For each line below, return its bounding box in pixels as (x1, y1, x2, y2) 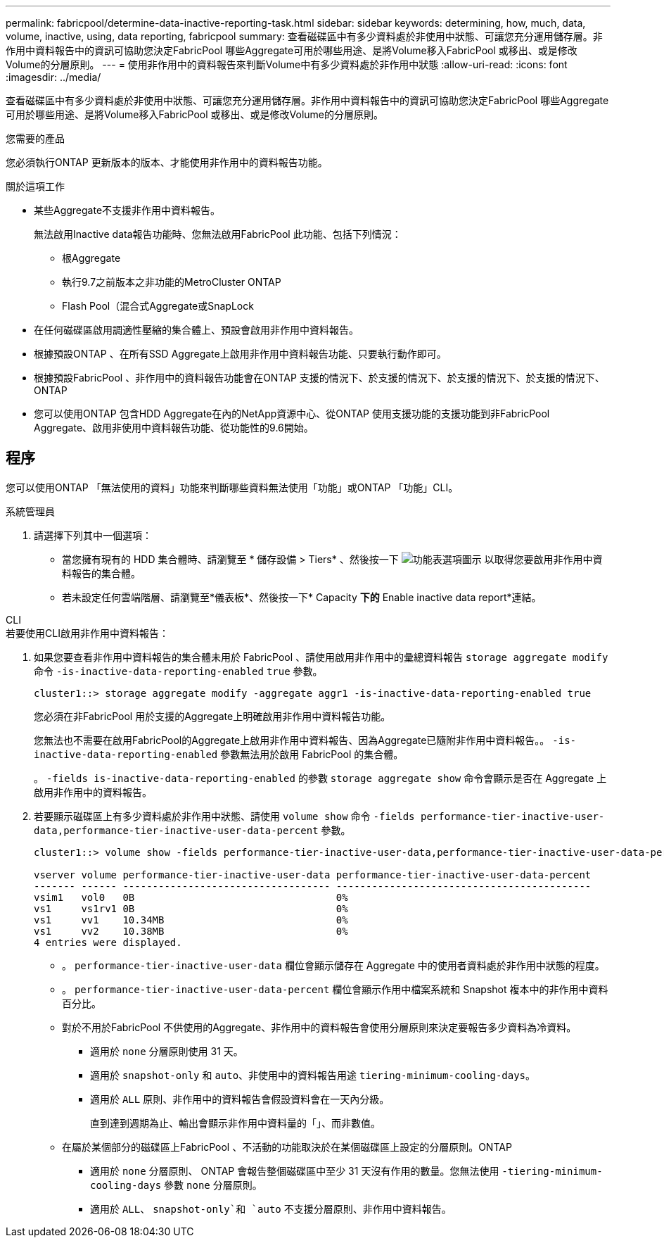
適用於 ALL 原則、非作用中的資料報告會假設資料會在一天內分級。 (90, 1092, 390, 1105)
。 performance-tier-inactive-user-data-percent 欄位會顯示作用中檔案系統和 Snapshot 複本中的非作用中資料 (62, 983, 608, 995)
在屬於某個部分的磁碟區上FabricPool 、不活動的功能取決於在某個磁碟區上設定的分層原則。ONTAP (62, 1140, 512, 1153)
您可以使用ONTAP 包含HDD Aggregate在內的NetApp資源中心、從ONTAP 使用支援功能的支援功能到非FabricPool (34, 408, 550, 419)
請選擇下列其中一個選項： (34, 529, 152, 541)
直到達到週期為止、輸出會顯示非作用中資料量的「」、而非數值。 (90, 1116, 381, 1129)
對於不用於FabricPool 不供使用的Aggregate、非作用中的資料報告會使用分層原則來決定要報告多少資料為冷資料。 (62, 1021, 577, 1033)
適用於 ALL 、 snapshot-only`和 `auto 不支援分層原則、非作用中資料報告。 (90, 1202, 452, 1215)
